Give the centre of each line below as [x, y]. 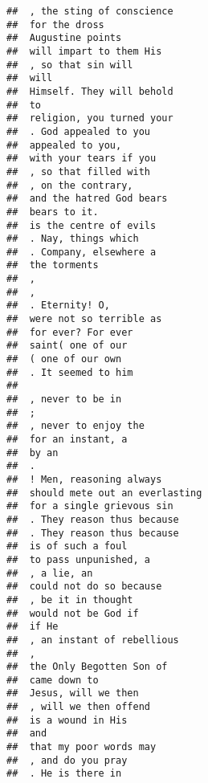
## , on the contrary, [70, 185]
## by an [33, 453]
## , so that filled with [78, 171]
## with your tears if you [82, 159]
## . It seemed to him [70, 372]
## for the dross [55, 24]
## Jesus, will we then [73, 693]
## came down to [53, 680]
